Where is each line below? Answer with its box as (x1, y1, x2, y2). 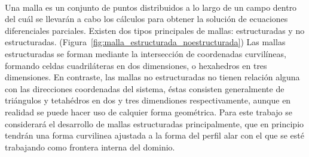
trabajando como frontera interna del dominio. (5, 140, 175, 153)
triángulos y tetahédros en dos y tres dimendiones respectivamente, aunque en (5, 94, 291, 106)
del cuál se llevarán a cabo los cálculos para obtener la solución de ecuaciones (5, 12, 288, 25)
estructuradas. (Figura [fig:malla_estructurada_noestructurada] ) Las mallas (5, 36, 286, 48)
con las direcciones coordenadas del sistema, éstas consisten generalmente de (5, 82, 284, 95)
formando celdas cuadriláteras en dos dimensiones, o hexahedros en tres (5, 59, 267, 71)
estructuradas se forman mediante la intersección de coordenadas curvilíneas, (5, 47, 286, 59)
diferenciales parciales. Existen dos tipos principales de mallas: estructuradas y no (5, 24, 305, 36)
